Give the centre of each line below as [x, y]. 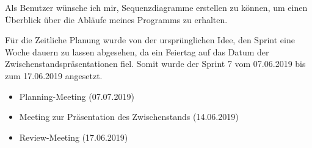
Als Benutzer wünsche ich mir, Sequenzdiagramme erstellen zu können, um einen [156, 7]
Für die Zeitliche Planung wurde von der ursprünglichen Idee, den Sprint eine [150, 40]
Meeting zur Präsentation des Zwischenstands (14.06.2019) [129, 117]
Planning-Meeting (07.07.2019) [77, 96]
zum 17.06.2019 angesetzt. [54, 75]
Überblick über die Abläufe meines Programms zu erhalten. [116, 19]
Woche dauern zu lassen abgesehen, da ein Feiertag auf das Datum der [137, 51]
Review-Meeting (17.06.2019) [74, 137]
